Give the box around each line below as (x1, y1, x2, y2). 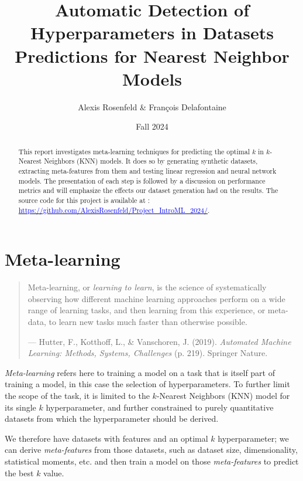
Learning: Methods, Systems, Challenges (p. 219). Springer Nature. (27, 347, 268, 359)
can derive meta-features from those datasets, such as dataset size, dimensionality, (5, 443, 298, 456)
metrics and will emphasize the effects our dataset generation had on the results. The (18, 185, 278, 195)
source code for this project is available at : (18, 195, 150, 205)
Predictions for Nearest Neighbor (15, 43, 290, 67)
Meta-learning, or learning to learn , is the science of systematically (27, 281, 267, 293)
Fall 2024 (136, 120, 168, 133)
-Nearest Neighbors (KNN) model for (156, 389, 290, 401)
